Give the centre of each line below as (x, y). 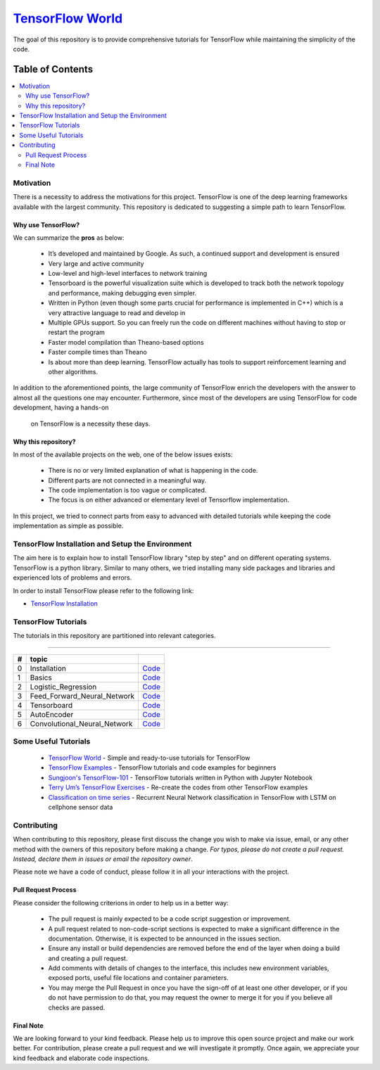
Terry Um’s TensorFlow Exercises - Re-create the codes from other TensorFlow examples (178, 787)
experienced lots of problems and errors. (72, 578)
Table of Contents (53, 69)
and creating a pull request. (88, 958)
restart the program (77, 332)
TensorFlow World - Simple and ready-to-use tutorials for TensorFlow (149, 758)
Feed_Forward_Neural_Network (82, 696)
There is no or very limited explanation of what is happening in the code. (153, 471)
